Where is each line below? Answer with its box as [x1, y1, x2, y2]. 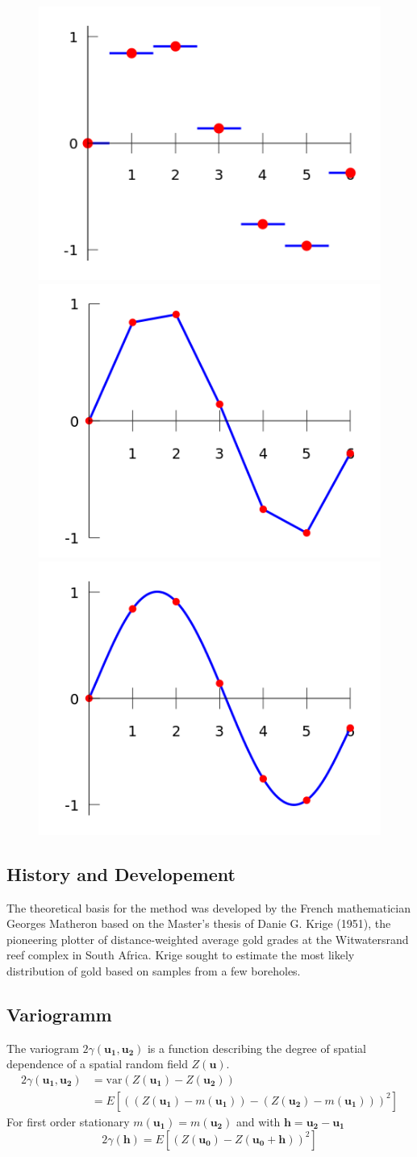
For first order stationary [6, 1113, 130, 1130]
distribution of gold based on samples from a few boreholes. [6, 962, 301, 979]
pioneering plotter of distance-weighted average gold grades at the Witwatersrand [6, 930, 409, 947]
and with [236, 1113, 281, 1130]
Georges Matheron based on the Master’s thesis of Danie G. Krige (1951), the [6, 915, 391, 932]
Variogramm [6, 1001, 112, 1026]
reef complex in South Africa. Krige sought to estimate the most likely [6, 946, 355, 963]
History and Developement [6, 861, 236, 886]
